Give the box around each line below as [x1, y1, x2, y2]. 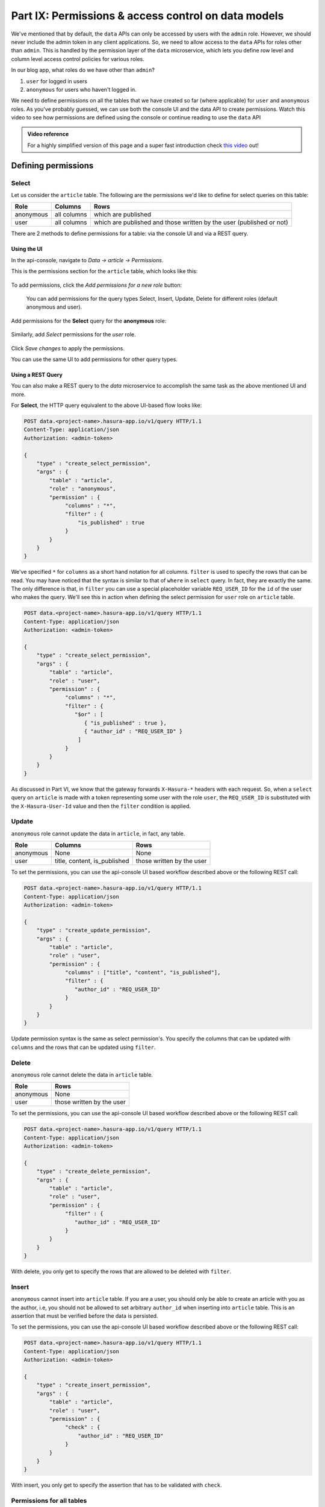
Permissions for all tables [11, 1497, 87, 1505]
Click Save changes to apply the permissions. [11, 344, 125, 352]
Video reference [27, 130, 69, 138]
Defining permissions [11, 160, 94, 171]
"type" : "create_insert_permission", [36, 1382, 151, 1389]
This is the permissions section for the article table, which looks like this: [11, 268, 198, 275]
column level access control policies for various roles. [11, 55, 144, 63]
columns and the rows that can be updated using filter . [11, 1043, 156, 1051]
